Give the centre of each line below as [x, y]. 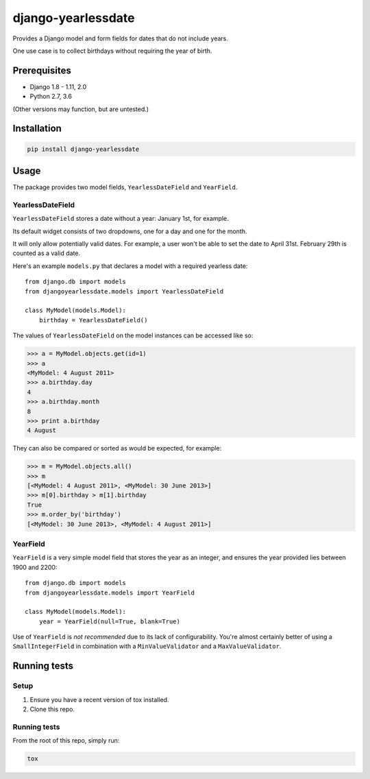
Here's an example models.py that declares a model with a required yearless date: [130, 266]
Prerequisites [42, 70]
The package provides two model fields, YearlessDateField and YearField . [125, 187]
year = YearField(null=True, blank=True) [110, 621]
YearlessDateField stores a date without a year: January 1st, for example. [121, 219]
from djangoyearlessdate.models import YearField [110, 592]
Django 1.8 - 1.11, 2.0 [58, 86]
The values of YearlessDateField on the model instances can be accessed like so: [133, 335]
